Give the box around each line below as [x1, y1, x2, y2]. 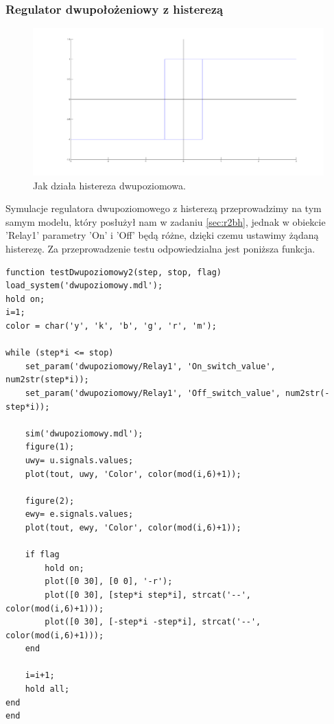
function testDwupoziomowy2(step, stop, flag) [5, 267, 222, 277]
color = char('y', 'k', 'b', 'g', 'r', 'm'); [5, 321, 217, 331]
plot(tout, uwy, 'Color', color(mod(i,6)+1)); [25, 469, 241, 479]
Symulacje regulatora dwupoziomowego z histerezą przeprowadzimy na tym [5, 201, 322, 215]
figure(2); [25, 495, 75, 506]
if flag [25, 550, 60, 560]
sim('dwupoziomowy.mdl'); [25, 428, 143, 439]
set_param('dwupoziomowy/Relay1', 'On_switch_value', [25, 361, 276, 371]
